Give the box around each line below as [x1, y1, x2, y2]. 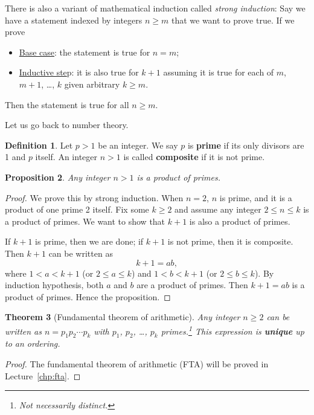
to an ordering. [5, 337, 60, 350]
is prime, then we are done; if [35, 235, 144, 248]
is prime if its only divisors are [187, 138, 304, 151]
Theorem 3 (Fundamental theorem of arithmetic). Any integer [5, 310, 240, 323]
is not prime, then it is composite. [167, 235, 293, 248]
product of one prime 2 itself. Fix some [5, 203, 149, 216]
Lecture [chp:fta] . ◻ [5, 369, 81, 382]
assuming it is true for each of [163, 66, 274, 79]
